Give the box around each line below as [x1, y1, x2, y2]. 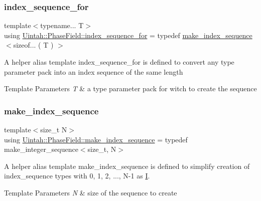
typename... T [40, 20, 84, 31]
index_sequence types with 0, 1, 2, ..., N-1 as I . [4, 170, 150, 181]
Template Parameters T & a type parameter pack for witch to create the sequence [4, 83, 257, 94]
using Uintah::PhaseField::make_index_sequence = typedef [4, 134, 188, 144]
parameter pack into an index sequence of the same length [4, 66, 183, 77]
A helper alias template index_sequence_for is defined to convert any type [4, 57, 234, 67]
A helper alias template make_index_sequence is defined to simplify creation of [4, 160, 250, 171]
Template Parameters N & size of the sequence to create [4, 187, 177, 197]
